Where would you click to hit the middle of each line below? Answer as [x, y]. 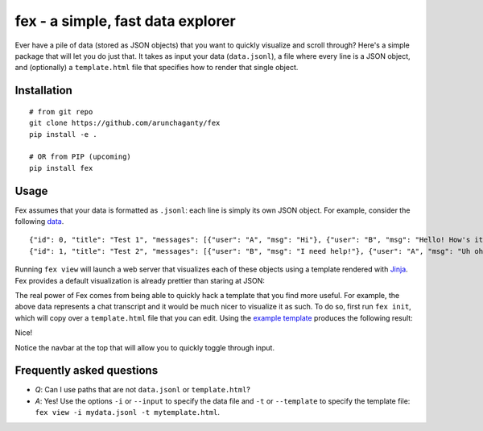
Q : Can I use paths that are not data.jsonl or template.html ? [143, 390]
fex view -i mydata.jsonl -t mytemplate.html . [128, 412]
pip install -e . [63, 134]
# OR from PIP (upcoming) [80, 157]
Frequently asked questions [87, 371]
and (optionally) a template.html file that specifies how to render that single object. [157, 68]
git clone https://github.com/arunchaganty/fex [125, 123]
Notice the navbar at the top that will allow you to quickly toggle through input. [145, 347]
